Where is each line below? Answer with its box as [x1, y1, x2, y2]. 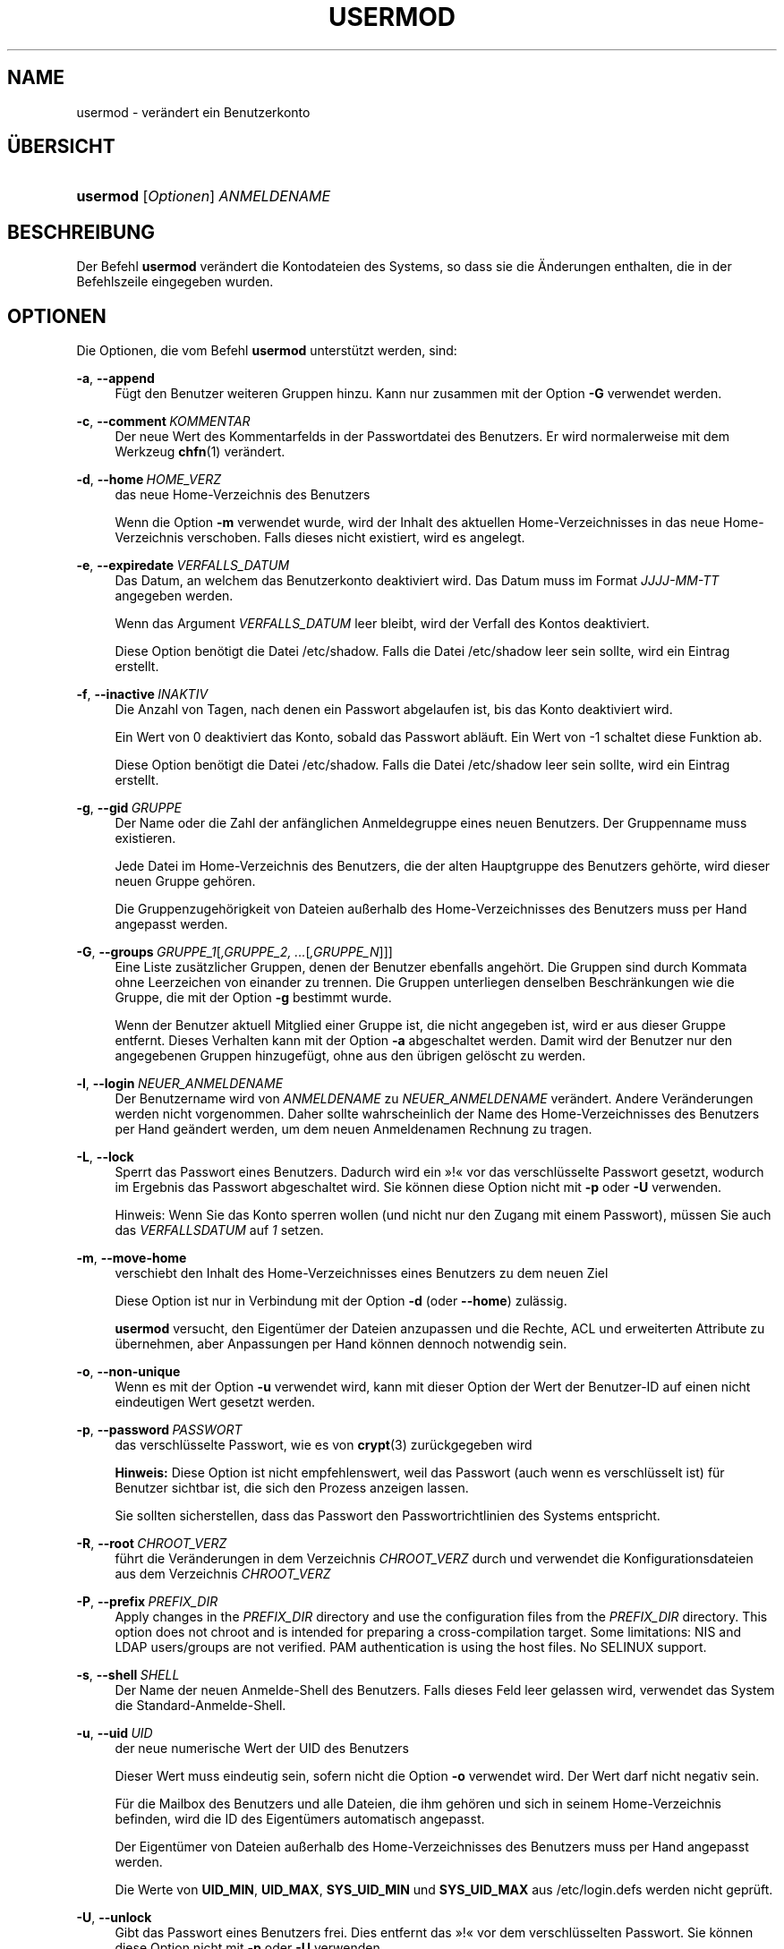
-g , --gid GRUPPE [76, 800, 182, 816]
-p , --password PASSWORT [76, 1422, 243, 1438]
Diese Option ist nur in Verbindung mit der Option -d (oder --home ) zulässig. [115, 1293, 567, 1309]
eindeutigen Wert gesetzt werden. [115, 1394, 315, 1410]
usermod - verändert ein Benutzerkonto [76, 104, 311, 120]
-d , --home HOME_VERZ [76, 472, 221, 488]
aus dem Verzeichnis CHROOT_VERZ [115, 1566, 331, 1582]
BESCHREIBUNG [7, 220, 156, 243]
